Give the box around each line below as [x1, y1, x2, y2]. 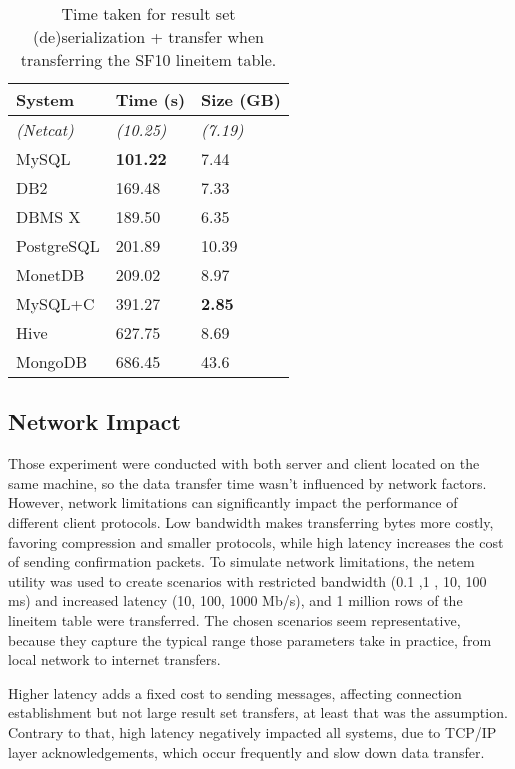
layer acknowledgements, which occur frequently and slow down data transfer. [8, 741, 485, 762]
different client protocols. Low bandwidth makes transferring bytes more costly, [8, 511, 494, 532]
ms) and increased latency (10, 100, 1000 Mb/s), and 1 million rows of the [8, 590, 463, 611]
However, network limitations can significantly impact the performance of [8, 492, 458, 513]
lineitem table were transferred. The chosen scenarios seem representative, [8, 609, 461, 630]
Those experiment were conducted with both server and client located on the [8, 453, 480, 474]
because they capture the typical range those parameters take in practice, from [8, 629, 492, 650]
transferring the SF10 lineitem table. [20, 48, 277, 71]
